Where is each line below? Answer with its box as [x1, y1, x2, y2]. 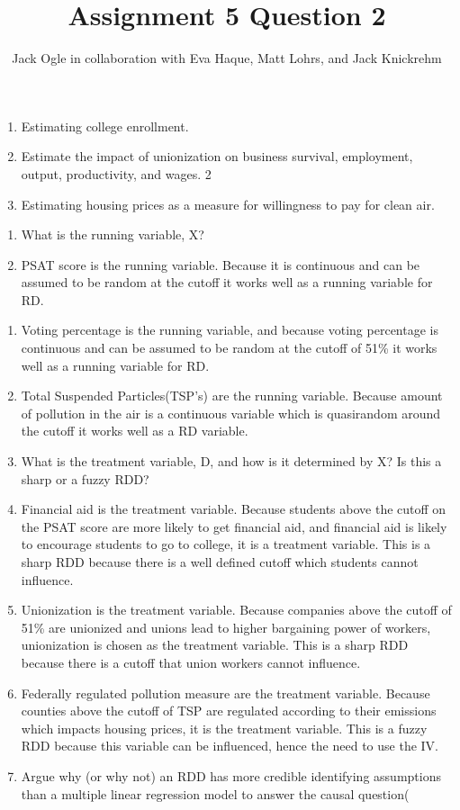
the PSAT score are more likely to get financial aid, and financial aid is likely [21, 517, 447, 535]
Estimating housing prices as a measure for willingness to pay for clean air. [21, 194, 435, 213]
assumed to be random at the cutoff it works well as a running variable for [21, 273, 433, 292]
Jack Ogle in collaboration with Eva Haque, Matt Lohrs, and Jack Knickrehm [12, 49, 442, 67]
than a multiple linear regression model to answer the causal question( [21, 784, 410, 803]
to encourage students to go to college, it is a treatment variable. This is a [21, 535, 431, 553]
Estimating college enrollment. [21, 116, 189, 135]
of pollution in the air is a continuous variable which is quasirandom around [21, 403, 441, 422]
